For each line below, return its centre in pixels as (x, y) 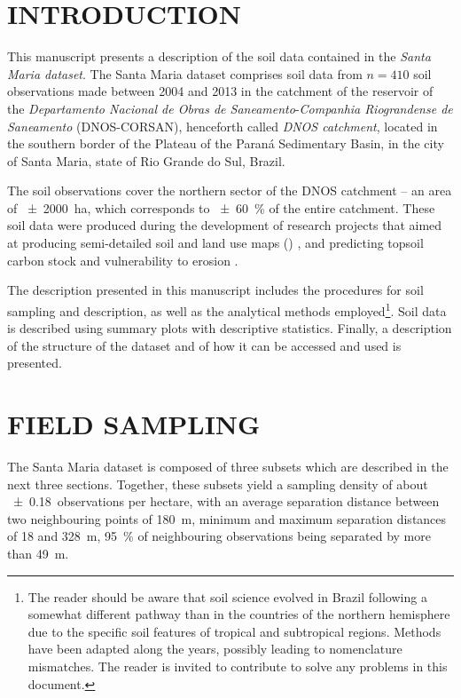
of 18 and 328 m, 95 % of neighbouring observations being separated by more (219, 536)
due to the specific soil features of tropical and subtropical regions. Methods (234, 631)
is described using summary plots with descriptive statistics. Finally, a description (230, 328)
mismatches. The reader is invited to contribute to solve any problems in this (238, 666)
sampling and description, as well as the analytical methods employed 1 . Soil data (227, 309)
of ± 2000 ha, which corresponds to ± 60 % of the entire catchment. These (221, 207)
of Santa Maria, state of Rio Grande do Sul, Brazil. (146, 160)
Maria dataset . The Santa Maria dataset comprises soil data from (185, 73)
